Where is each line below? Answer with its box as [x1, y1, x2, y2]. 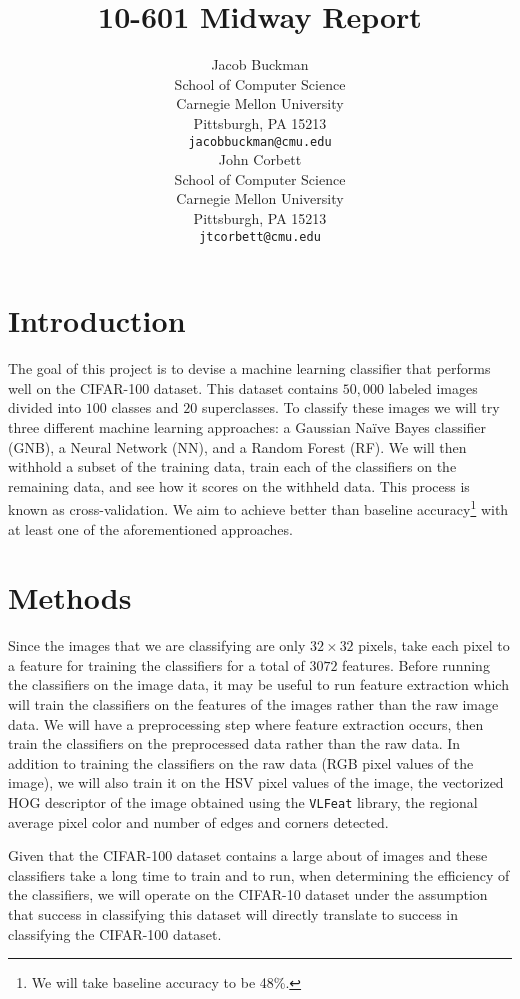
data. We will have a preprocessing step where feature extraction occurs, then [8, 713, 484, 734]
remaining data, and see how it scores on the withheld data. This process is [8, 475, 470, 496]
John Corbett [218, 149, 302, 170]
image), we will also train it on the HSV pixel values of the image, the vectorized [8, 772, 504, 793]
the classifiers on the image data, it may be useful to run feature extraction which [8, 674, 509, 695]
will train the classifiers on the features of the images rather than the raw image [8, 694, 499, 715]
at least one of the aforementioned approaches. [8, 518, 293, 539]
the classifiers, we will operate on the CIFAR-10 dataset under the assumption [8, 884, 488, 905]
